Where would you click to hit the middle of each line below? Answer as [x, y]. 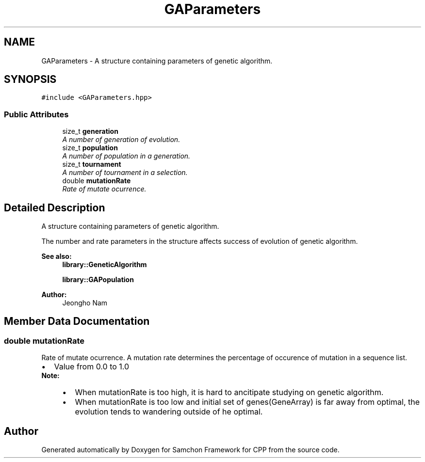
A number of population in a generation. [126, 156]
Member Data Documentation [77, 321]
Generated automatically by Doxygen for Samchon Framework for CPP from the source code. [190, 450]
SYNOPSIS [30, 80]
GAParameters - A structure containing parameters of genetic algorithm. [157, 61]
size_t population [90, 148]
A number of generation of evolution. [121, 140]
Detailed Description [55, 207]
